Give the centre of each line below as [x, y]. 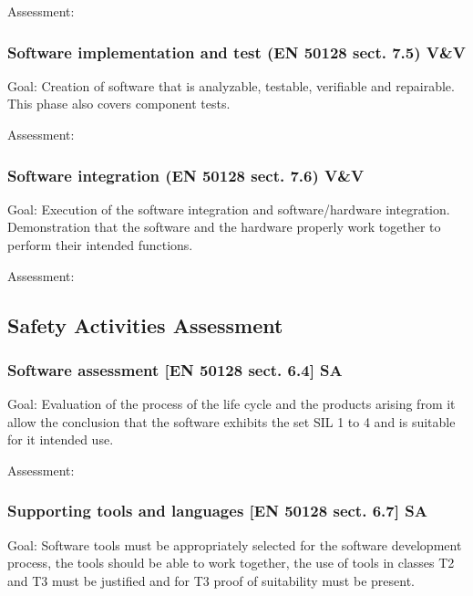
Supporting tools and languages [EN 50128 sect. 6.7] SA [217, 511]
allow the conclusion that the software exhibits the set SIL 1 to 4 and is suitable [231, 421]
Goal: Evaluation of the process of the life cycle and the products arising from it [231, 404]
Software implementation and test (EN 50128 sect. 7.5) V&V [236, 52]
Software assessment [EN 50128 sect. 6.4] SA [175, 369]
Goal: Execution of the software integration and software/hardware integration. [229, 209]
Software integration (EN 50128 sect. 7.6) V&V [186, 175]
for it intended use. [61, 439]
